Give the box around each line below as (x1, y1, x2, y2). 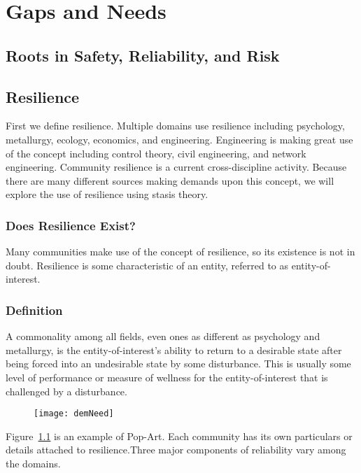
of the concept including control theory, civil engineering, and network (6, 146, 306, 160)
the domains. (6, 456, 61, 470)
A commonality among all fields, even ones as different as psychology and (6, 329, 320, 344)
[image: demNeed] (34, 409, 114, 419)
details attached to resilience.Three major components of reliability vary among (6, 442, 346, 457)
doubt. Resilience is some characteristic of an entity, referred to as (6, 257, 289, 272)
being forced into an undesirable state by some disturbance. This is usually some (6, 356, 351, 371)
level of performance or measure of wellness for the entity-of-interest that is (6, 369, 328, 384)
